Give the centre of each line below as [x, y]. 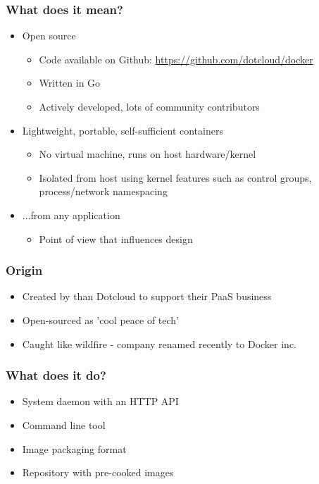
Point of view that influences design [116, 238]
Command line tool [64, 424]
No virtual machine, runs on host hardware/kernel [148, 154]
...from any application [71, 215]
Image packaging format [74, 448]
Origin [24, 270]
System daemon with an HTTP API [100, 401]
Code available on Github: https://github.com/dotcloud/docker [176, 59]
